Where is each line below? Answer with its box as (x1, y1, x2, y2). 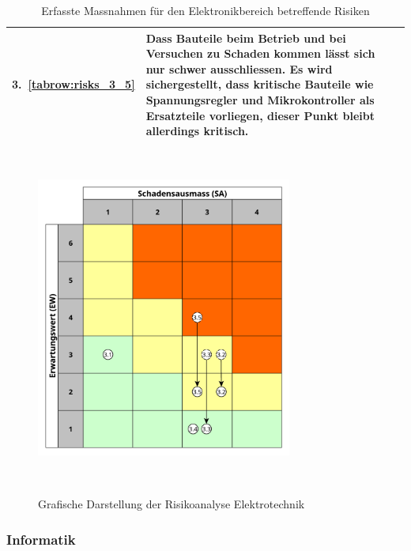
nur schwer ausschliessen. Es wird (145, 60, 333, 77)
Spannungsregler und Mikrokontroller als (145, 91, 375, 108)
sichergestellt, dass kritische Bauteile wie (145, 76, 374, 92)
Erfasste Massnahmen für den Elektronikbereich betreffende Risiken (41, 2, 370, 18)
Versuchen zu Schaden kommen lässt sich (145, 45, 375, 62)
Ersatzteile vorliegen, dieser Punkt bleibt (145, 107, 375, 123)
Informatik (6, 529, 76, 549)
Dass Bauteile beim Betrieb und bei (145, 29, 346, 46)
